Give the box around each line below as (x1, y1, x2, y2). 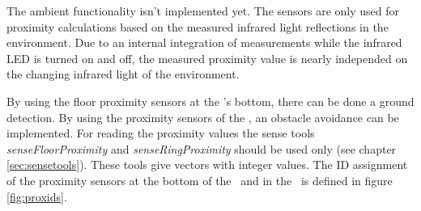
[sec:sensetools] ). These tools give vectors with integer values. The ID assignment (6, 156, 408, 173)
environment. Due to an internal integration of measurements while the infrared (6, 34, 402, 51)
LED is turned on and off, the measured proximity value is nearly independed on (6, 49, 408, 66)
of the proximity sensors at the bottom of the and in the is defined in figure (6, 171, 393, 188)
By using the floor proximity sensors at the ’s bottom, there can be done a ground (6, 92, 415, 109)
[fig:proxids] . (6, 188, 67, 205)
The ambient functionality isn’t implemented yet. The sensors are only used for (6, 2, 400, 19)
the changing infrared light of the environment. (6, 65, 240, 82)
